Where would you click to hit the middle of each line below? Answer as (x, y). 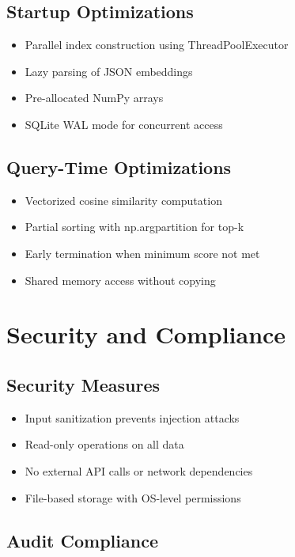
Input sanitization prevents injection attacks (132, 417)
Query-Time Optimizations (119, 167)
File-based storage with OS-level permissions (133, 497)
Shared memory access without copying (120, 280)
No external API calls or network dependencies (139, 470)
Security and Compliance (146, 334)
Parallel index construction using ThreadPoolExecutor (157, 45)
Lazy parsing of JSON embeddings (109, 71)
